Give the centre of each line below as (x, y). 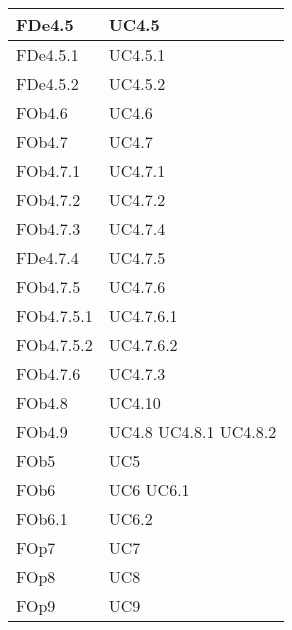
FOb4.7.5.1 (54, 315)
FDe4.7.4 (47, 257)
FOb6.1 (42, 518)
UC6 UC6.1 (149, 489)
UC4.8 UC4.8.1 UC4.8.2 (192, 431)
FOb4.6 (42, 112)
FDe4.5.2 (47, 83)
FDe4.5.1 (47, 54)
